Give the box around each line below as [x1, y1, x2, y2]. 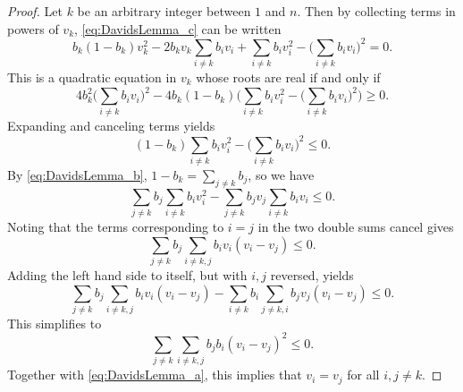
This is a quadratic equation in [7, 68, 177, 87]
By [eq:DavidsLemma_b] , [7, 165, 147, 183]
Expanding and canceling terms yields [7, 116, 215, 135]
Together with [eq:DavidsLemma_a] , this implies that [7, 365, 302, 384]
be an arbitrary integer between [77, 2, 251, 20]
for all [347, 365, 380, 384]
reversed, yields [270, 265, 354, 284]
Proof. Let [7, 2, 63, 20]
